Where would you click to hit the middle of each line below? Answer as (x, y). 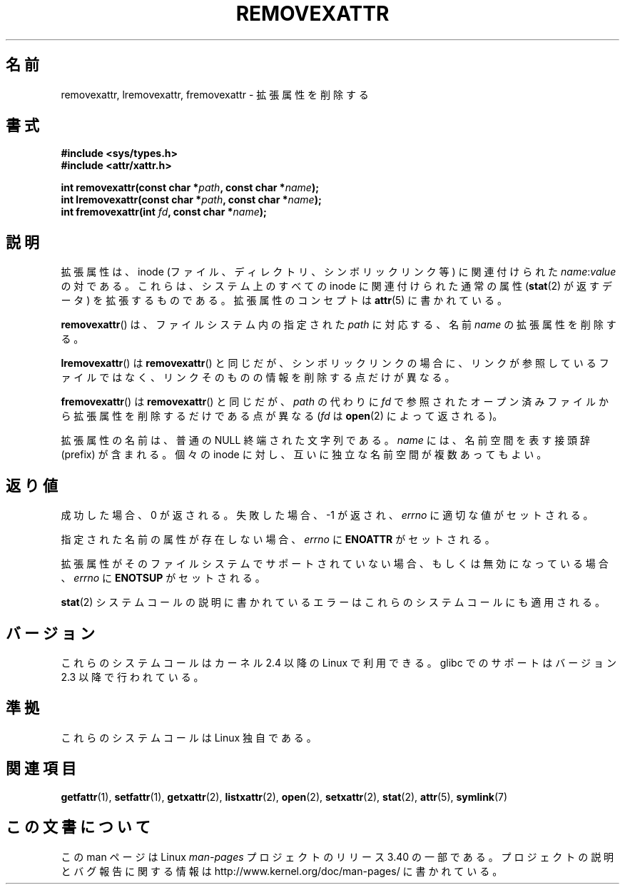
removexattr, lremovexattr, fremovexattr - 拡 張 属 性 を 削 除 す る (215, 94)
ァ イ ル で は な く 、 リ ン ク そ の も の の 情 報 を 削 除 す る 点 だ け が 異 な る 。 (258, 378)
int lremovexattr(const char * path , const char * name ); (191, 200)
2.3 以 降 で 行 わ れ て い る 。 (132, 677)
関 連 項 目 (41, 769)
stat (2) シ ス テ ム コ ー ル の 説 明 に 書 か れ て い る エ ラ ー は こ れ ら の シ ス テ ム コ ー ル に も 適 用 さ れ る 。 (333, 602)
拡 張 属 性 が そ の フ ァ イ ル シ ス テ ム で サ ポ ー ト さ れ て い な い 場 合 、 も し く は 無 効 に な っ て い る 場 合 (335, 564)
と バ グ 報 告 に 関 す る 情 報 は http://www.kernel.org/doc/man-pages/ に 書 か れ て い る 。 (282, 871)
